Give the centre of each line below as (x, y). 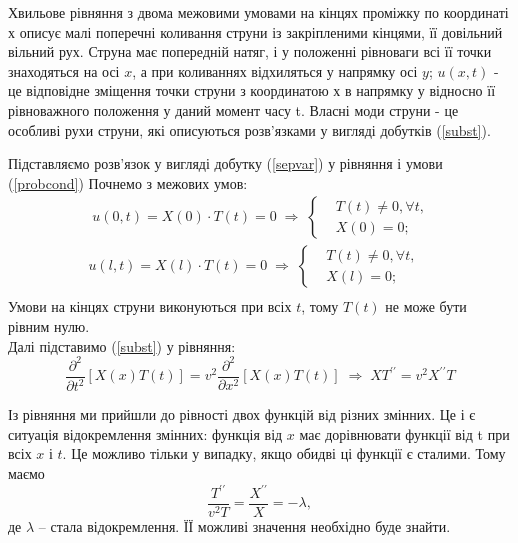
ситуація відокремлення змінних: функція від (145, 433)
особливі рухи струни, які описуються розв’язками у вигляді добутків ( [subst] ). (249, 129)
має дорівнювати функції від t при (404, 433)
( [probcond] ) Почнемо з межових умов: (128, 182)
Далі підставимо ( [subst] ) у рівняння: (122, 345)
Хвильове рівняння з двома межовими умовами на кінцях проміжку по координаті (258, 12)
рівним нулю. (49, 326)
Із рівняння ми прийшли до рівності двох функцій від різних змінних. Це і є (242, 414)
